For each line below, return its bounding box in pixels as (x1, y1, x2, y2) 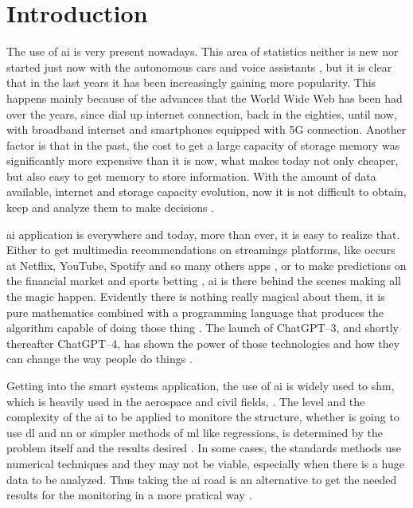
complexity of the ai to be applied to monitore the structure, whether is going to (6, 408, 399, 425)
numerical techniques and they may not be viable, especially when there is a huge (6, 455, 405, 471)
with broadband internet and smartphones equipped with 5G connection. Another (6, 121, 407, 138)
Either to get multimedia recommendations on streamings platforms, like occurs (6, 241, 395, 258)
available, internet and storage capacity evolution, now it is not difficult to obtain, (6, 183, 407, 200)
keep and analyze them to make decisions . (6, 199, 215, 216)
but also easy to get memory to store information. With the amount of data (6, 167, 376, 184)
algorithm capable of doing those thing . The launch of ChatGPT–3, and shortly (6, 319, 399, 336)
